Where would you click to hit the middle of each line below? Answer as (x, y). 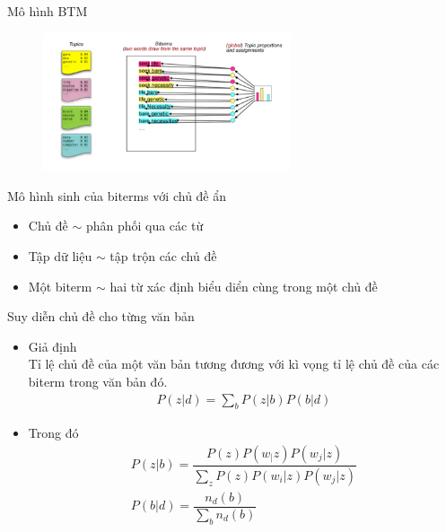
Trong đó (53, 433)
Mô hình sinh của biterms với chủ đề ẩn (117, 195)
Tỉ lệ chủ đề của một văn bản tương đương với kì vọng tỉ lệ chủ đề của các (234, 364)
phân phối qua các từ (144, 226)
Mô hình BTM (48, 11)
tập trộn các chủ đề (163, 256)
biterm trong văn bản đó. (98, 381)
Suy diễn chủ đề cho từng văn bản (101, 316)
